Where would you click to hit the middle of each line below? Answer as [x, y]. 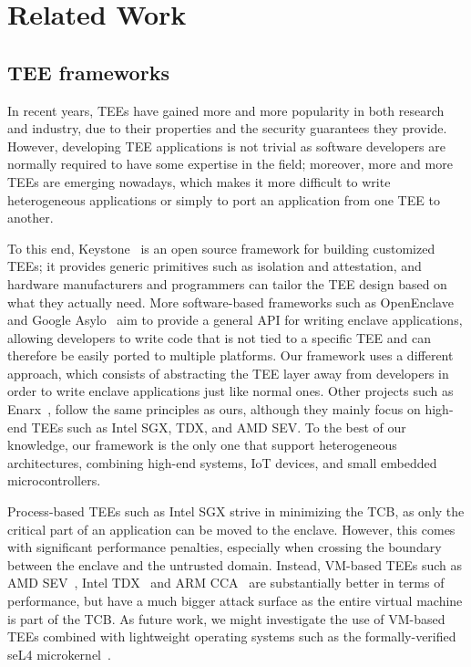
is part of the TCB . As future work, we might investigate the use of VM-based [226, 618]
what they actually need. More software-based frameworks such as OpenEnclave [230, 302]
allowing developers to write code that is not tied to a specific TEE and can [220, 337]
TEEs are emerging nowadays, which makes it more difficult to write [199, 181]
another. [31, 218]
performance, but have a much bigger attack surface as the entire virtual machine [235, 601]
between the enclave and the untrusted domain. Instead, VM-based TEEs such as [235, 564]
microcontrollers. [54, 480]
